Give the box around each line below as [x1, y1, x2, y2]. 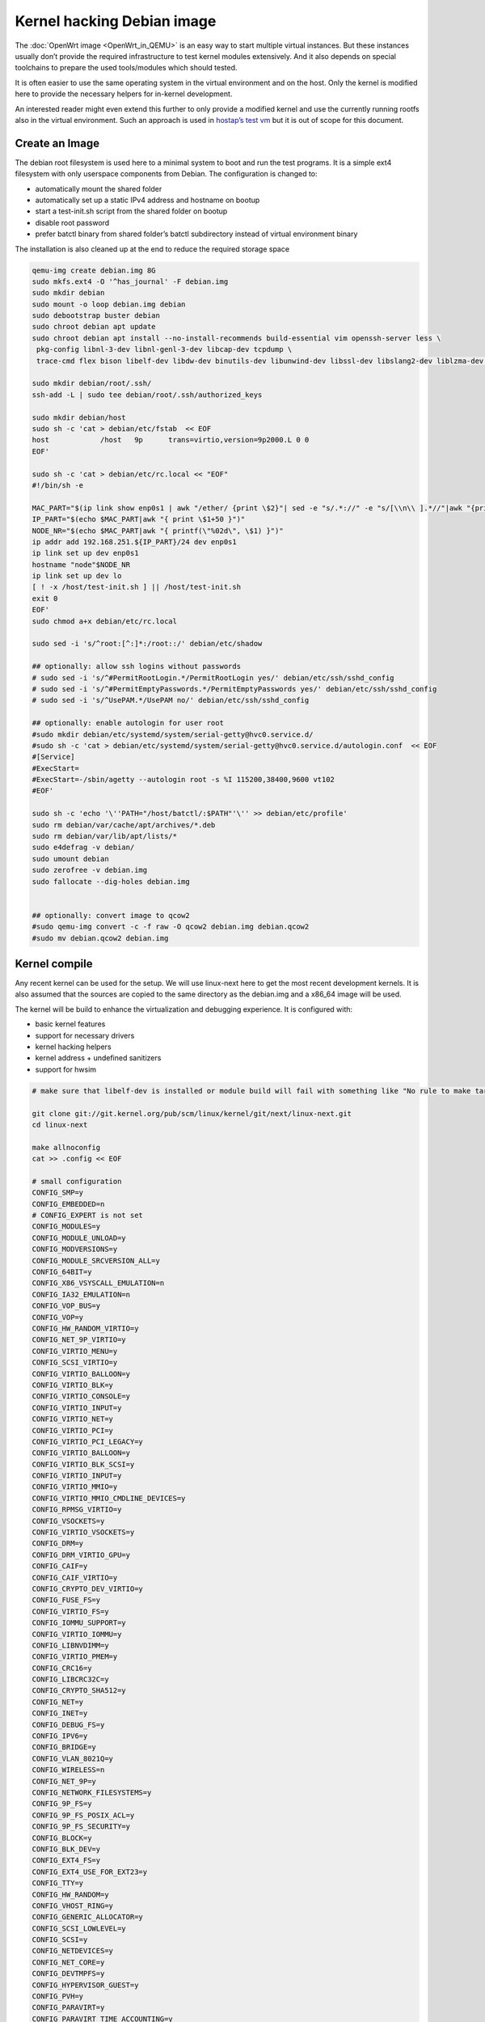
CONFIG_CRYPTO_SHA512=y [32, 1686, 127, 1695]
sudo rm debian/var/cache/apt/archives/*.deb [32, 820, 216, 829]
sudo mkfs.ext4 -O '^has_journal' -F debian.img [32, 277, 229, 286]
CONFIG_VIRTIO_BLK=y [32, 1380, 113, 1390]
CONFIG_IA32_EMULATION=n [32, 1290, 131, 1299]
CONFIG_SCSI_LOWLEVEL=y [32, 1923, 127, 1933]
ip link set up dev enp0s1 [32, 548, 139, 558]
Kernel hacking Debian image [15, 12, 217, 30]
